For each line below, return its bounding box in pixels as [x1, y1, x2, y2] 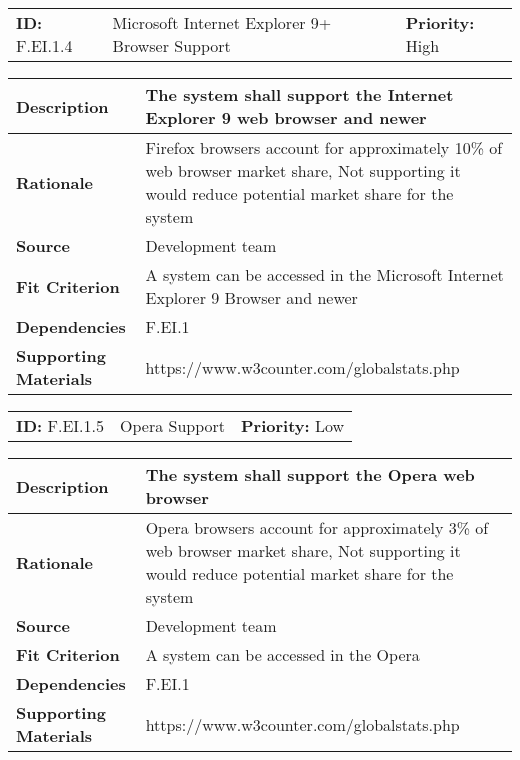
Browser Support [112, 34, 231, 57]
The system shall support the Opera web [145, 463, 475, 486]
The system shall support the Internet [145, 83, 454, 106]
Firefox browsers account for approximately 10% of [145, 136, 503, 159]
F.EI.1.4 [16, 34, 73, 57]
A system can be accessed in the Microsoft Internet [145, 263, 504, 286]
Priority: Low [241, 414, 345, 437]
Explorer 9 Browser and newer [145, 286, 358, 309]
